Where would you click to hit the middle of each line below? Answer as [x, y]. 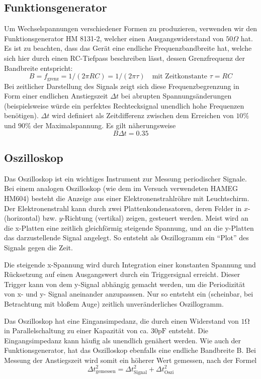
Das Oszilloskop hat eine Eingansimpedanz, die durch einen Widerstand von [121, 320]
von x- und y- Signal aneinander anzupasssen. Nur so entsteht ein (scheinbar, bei [129, 294]
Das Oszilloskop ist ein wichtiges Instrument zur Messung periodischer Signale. [125, 178]
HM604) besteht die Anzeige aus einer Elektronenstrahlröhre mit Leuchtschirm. [127, 198]
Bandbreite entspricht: [38, 68]
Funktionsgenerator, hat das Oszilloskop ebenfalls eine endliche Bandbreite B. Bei [130, 350]
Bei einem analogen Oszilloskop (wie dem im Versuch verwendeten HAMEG [121, 188]
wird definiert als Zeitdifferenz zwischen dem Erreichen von [143, 115]
